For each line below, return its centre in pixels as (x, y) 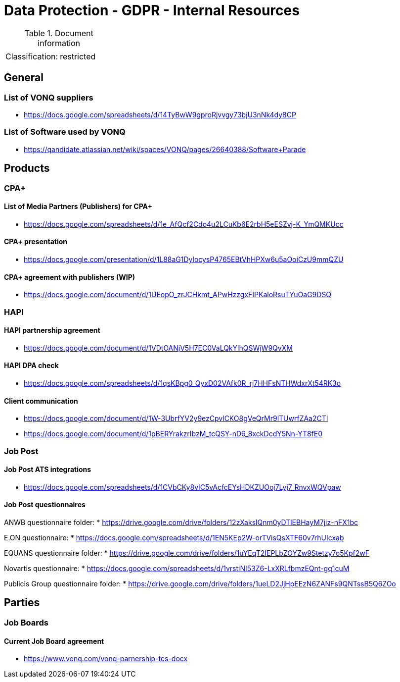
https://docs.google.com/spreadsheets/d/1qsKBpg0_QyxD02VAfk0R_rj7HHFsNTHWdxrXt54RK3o (182, 383)
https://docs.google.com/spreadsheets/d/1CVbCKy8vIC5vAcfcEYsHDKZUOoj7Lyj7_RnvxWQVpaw (182, 487)
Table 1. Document (59, 33)
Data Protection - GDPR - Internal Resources (152, 10)
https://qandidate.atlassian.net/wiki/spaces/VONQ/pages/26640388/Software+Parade (165, 149)
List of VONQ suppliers (49, 97)
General (24, 78)
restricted (78, 56)
